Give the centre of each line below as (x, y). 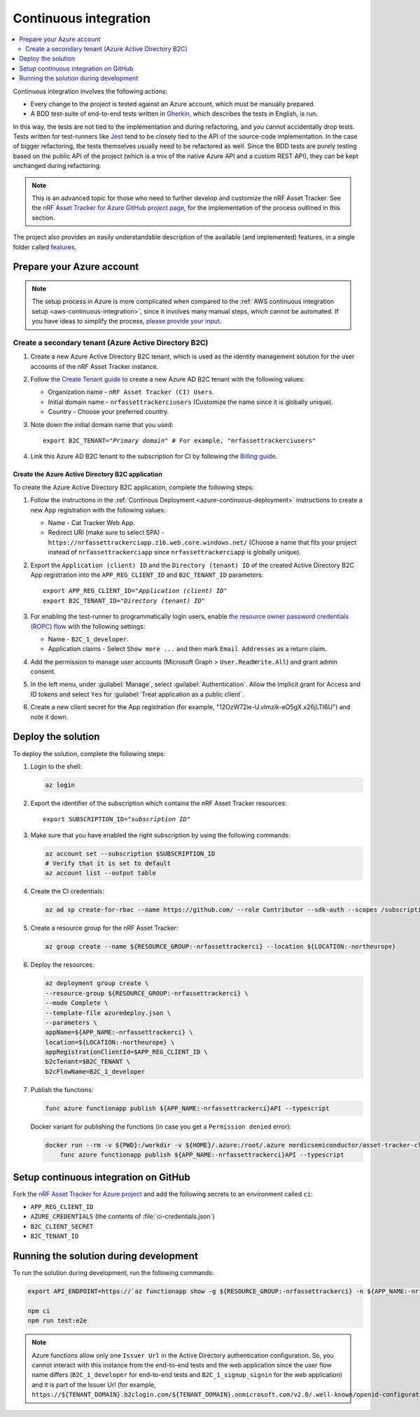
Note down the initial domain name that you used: (102, 424)
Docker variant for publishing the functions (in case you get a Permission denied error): (161, 1126)
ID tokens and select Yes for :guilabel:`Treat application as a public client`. (137, 694)
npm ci (39, 1311)
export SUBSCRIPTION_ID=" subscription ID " (117, 819)
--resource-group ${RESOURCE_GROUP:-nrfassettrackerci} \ (147, 993)
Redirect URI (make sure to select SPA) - (106, 533)
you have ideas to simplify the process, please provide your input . (127, 321)
